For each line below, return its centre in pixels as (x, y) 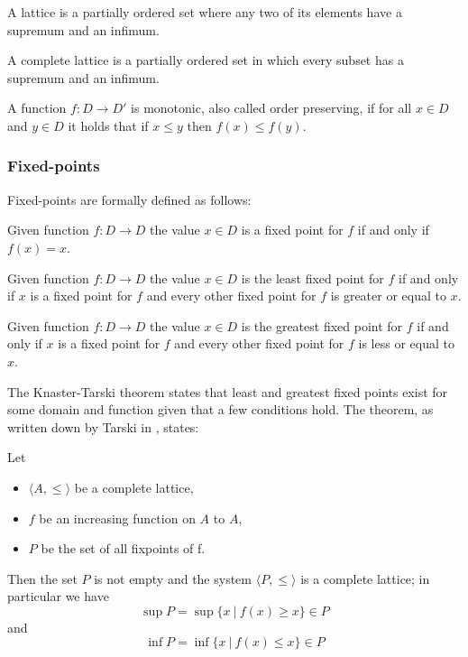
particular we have (58, 596)
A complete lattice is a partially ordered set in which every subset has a (206, 60)
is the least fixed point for (312, 278)
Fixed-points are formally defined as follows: (129, 199)
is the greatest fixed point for (322, 325)
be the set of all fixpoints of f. (123, 548)
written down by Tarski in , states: (103, 426)
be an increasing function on (117, 518)
